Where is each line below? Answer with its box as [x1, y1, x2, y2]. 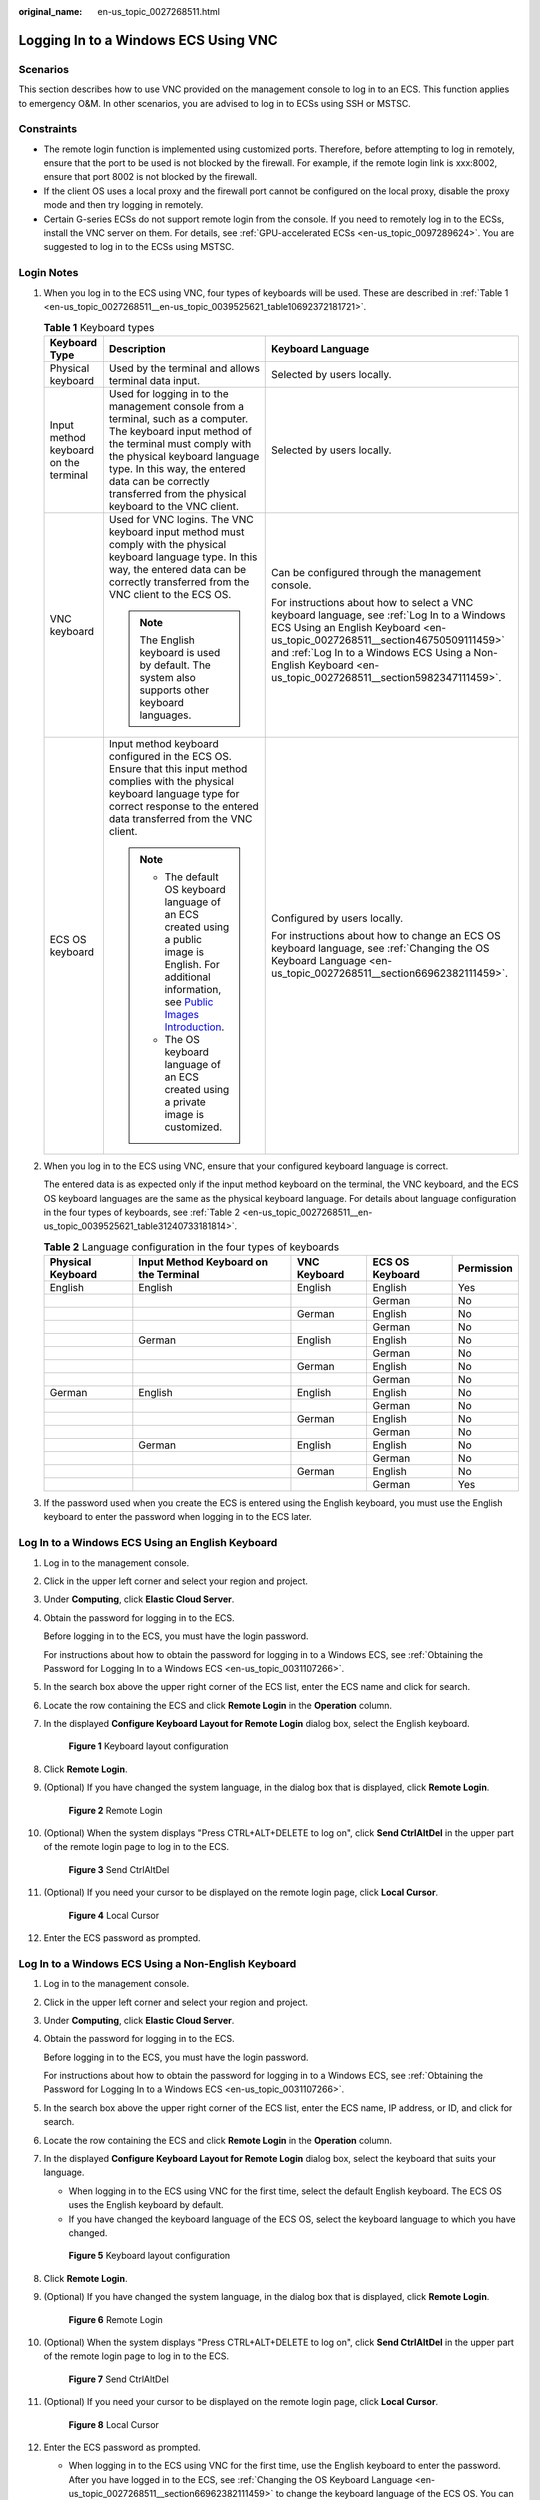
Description [108, 341, 166, 355]
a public [164, 932, 202, 946]
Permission [457, 1261, 514, 1275]
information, [164, 982, 222, 996]
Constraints [18, 122, 78, 136]
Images [164, 1007, 200, 1021]
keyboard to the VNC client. [108, 499, 239, 513]
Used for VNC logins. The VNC [108, 512, 254, 526]
